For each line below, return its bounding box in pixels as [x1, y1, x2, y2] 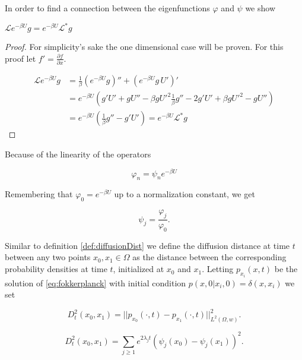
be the [274, 263, 298, 275]
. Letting [202, 263, 234, 275]
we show [245, 2, 276, 14]
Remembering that [5, 188, 73, 200]
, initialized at [113, 263, 164, 275]
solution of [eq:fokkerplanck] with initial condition [5, 276, 186, 289]
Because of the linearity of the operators [5, 148, 151, 160]
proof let [5, 52, 36, 64]
